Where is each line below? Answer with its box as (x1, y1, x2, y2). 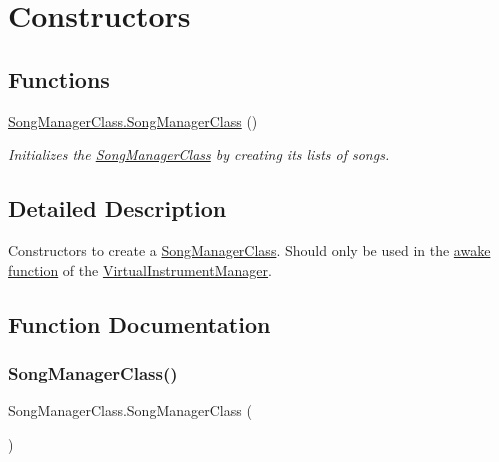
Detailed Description (8, 193, 227, 224)
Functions (8, 63, 110, 94)
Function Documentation (8, 308, 271, 339)
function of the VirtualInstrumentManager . (8, 259, 272, 280)
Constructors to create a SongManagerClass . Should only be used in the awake (8, 239, 491, 260)
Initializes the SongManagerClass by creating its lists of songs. (8, 144, 390, 165)
